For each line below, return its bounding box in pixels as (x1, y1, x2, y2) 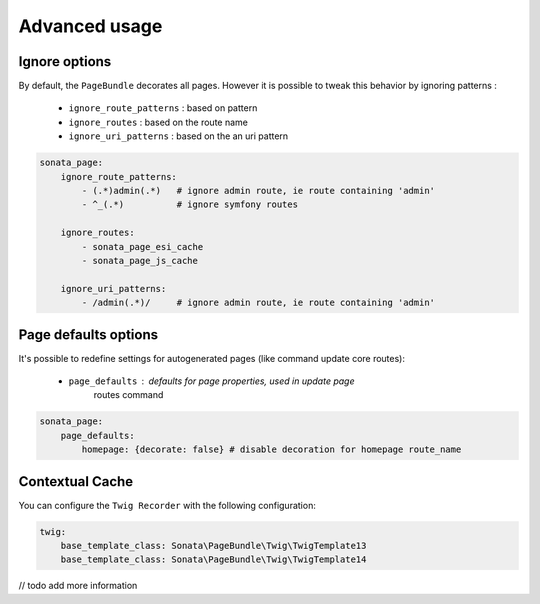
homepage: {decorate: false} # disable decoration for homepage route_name (81, 444, 462, 455)
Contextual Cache (18, 473, 134, 490)
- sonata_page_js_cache (81, 255, 199, 266)
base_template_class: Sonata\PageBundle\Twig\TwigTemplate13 (60, 540, 367, 552)
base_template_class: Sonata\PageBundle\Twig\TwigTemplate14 (60, 554, 367, 565)
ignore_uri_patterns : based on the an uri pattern (68, 130, 289, 142)
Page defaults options (18, 326, 159, 343)
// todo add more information (18, 580, 138, 592)
